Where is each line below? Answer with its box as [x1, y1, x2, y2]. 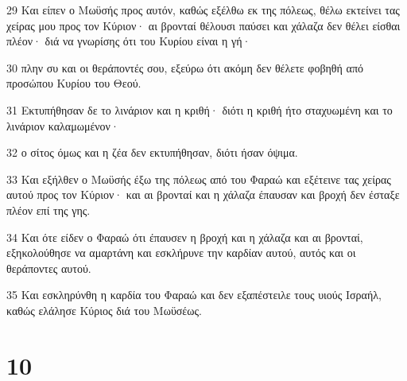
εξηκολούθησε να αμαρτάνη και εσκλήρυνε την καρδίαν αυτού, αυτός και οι [6, 244, 356, 261]
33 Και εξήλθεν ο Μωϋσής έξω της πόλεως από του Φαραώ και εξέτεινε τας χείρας [6, 170, 391, 187]
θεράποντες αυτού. [6, 259, 91, 276]
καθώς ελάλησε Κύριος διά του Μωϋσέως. [6, 301, 202, 318]
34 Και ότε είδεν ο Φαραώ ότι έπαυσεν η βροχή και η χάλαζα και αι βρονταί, [6, 228, 363, 245]
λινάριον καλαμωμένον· [6, 117, 119, 134]
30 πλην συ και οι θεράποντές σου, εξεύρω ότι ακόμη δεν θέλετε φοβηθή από [6, 59, 363, 76]
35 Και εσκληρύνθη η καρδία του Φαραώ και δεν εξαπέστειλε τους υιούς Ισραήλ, [6, 286, 382, 303]
